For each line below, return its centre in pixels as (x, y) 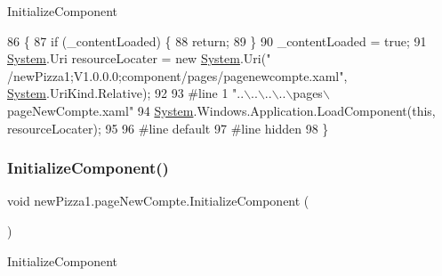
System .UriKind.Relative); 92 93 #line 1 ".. (126, 93)
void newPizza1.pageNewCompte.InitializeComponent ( (158, 201)
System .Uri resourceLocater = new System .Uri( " (139, 58)
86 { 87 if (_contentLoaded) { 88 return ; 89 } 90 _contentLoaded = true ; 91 (217, 41)
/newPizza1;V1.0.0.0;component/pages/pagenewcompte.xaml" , (177, 75)
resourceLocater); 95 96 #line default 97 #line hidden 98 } (168, 128)
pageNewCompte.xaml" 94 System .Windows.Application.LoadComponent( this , (221, 110)
